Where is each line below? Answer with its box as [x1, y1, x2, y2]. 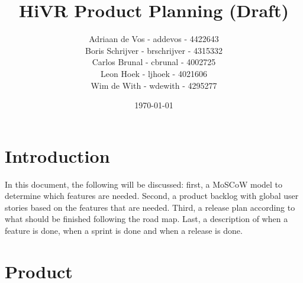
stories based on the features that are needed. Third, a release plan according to [5, 201, 295, 213]
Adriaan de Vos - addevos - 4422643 [89, 33, 219, 45]
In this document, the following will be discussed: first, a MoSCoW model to [5, 178, 283, 190]
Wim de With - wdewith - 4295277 [91, 79, 217, 91]
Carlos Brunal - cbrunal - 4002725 [92, 56, 216, 68]
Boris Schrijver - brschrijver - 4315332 [85, 44, 223, 56]
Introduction [5, 143, 110, 168]
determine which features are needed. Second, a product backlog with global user [5, 189, 299, 202]
